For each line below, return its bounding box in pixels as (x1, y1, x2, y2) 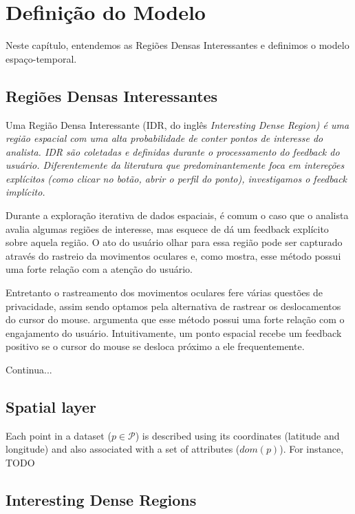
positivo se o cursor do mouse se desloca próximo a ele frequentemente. (6, 339, 305, 353)
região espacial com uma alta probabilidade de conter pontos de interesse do (6, 131, 323, 145)
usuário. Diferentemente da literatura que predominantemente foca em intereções (6, 158, 345, 172)
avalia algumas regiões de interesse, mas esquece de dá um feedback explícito (6, 221, 329, 236)
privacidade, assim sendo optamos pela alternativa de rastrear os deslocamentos (6, 298, 341, 313)
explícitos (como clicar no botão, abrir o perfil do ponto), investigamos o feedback (6, 171, 347, 185)
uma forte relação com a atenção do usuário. (6, 262, 193, 276)
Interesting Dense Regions (6, 489, 197, 510)
